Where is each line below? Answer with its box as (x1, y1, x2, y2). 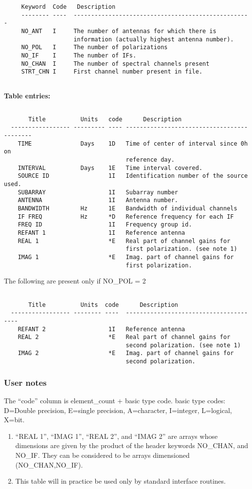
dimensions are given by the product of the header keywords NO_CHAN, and (15, 440, 249, 451)
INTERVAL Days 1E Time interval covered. (18, 164, 203, 171)
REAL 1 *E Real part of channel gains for (18, 237, 231, 244)
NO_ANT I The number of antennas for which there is (21, 27, 216, 35)
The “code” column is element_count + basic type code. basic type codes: (4, 395, 226, 405)
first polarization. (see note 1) (126, 245, 237, 253)
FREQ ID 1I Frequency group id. (18, 221, 192, 228)
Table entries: (4, 90, 51, 100)
